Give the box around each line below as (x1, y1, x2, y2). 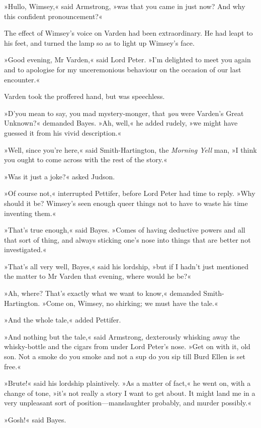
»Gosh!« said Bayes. (4, 414, 66, 424)
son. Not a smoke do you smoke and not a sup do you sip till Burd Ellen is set (4, 351, 246, 362)
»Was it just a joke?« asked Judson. (4, 171, 115, 181)
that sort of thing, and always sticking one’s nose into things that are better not (4, 234, 251, 245)
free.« (4, 361, 21, 371)
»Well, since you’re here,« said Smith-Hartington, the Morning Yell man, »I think (4, 144, 257, 155)
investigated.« (4, 244, 47, 255)
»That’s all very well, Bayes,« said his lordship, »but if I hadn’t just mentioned (4, 261, 249, 271)
